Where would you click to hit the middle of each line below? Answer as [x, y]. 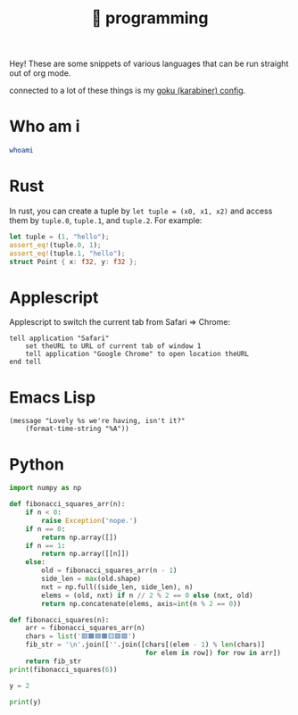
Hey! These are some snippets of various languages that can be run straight [149, 64]
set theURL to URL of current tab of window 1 [113, 346]
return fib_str [54, 661]
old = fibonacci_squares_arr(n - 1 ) [109, 570]
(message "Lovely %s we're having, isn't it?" [97, 421]
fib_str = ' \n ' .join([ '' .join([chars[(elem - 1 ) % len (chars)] [145, 645]
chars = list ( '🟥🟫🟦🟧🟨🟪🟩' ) [81, 636]
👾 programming [150, 18]
